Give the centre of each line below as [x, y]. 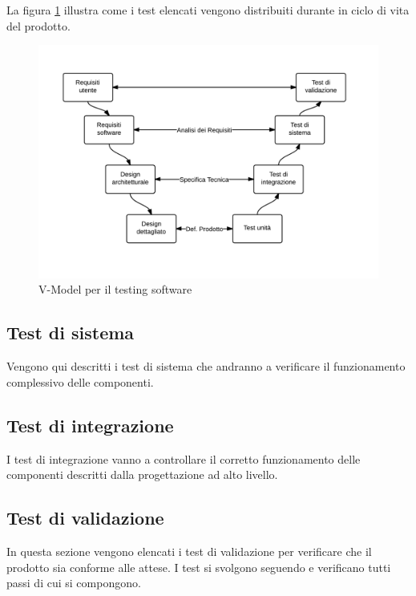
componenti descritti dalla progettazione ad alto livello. [142, 474]
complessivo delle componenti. [80, 381]
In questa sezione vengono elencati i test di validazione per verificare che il [189, 551]
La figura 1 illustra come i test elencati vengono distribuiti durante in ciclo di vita [208, 10]
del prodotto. [38, 25]
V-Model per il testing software [115, 289]
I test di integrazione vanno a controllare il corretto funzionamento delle [184, 458]
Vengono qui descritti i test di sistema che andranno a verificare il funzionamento [206, 366]
